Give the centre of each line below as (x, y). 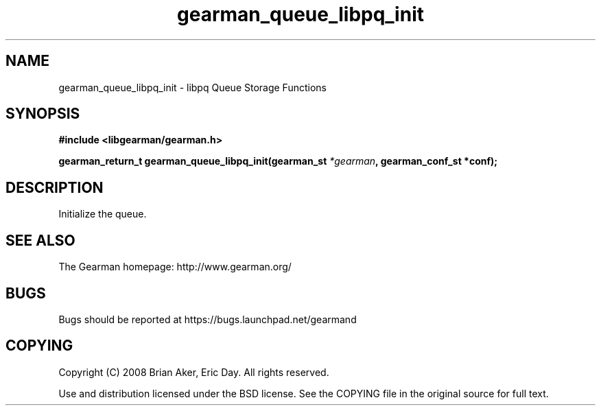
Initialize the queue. (103, 214)
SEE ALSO (40, 240)
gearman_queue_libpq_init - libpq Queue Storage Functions (192, 87)
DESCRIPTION (55, 187)
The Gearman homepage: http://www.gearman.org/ (175, 267)
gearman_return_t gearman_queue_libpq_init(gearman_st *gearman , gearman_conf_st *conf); (278, 161)
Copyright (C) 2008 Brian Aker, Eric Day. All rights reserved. (194, 372)
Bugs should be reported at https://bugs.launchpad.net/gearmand (208, 319)
